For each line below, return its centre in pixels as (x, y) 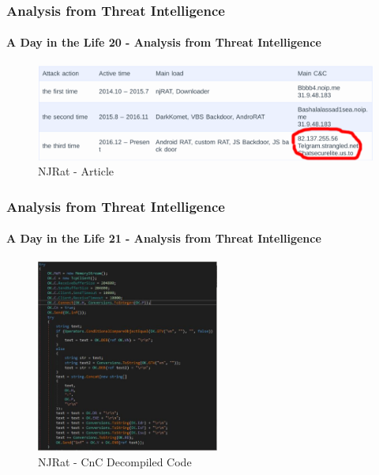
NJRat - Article (76, 171)
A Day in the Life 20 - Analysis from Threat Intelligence (164, 42)
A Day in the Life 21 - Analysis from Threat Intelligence (164, 238)
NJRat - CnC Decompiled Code (115, 461)
